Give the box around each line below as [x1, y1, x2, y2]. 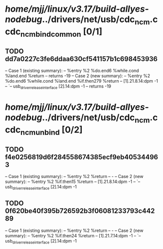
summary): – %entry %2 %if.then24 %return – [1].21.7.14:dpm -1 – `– [5, 232, 141, 238]
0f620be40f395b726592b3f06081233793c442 [5, 207, 155, 215]
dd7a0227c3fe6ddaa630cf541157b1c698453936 [5, 55, 158, 63]
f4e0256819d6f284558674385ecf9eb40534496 [5, 153, 158, 161]
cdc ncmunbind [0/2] [5, 124, 83, 137]
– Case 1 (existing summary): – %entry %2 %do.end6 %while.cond [5, 68, 139, 74]
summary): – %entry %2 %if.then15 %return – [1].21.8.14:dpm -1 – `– [5, 179, 141, 184]
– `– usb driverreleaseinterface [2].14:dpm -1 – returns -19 [5, 83, 111, 90]
